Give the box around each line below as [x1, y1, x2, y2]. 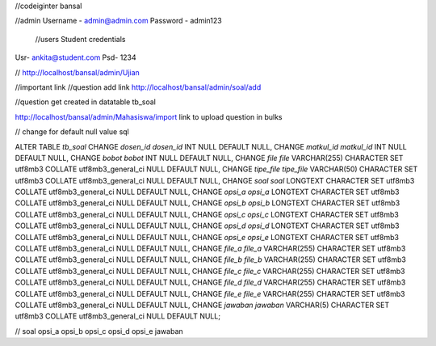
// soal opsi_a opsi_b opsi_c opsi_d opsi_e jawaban [15, 326, 183, 335]
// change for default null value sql [15, 127, 129, 137]
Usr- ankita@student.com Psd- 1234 [15, 53, 136, 62]
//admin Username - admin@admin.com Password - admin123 [15, 16, 222, 26]
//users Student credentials [35, 34, 126, 44]
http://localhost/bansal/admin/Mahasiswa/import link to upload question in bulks [15, 112, 283, 121]
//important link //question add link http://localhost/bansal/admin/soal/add [15, 82, 262, 92]
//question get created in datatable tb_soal [15, 97, 157, 107]
